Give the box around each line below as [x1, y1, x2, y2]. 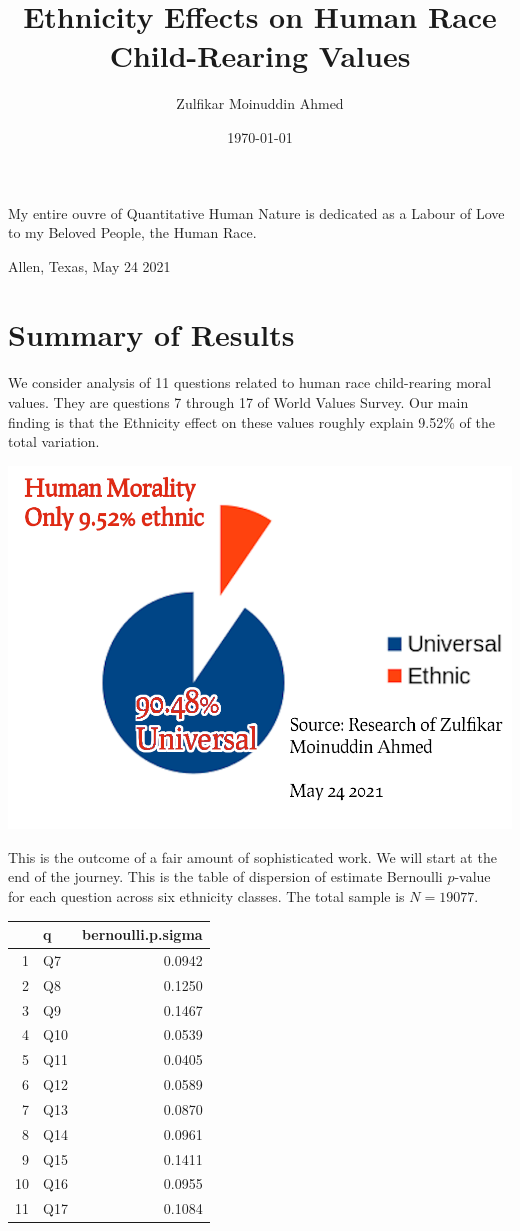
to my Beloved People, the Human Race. [8, 222, 257, 243]
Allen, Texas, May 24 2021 [8, 255, 171, 276]
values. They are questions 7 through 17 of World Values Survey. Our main [8, 392, 469, 412]
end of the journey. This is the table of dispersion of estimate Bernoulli [8, 866, 443, 887]
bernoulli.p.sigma [81, 924, 203, 945]
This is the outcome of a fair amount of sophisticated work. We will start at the [8, 846, 497, 867]
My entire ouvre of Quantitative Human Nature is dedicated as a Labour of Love [8, 202, 505, 223]
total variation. [8, 431, 100, 452]
